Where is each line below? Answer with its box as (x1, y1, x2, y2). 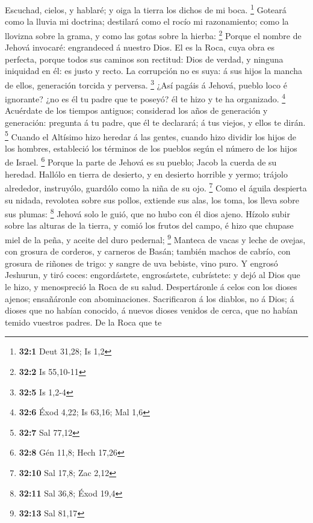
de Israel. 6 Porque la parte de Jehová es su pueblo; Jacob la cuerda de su (5, 154, 277, 169)
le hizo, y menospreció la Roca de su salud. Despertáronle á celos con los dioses (5, 280, 297, 292)
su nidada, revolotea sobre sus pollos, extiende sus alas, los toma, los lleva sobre (5, 193, 299, 206)
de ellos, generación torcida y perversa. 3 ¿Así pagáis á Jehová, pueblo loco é (5, 76, 287, 91)
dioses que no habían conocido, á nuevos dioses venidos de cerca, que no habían (5, 304, 298, 317)
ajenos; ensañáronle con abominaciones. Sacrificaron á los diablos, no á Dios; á (5, 292, 294, 305)
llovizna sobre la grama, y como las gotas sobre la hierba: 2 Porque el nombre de (5, 27, 302, 42)
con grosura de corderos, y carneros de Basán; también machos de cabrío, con (5, 245, 291, 258)
